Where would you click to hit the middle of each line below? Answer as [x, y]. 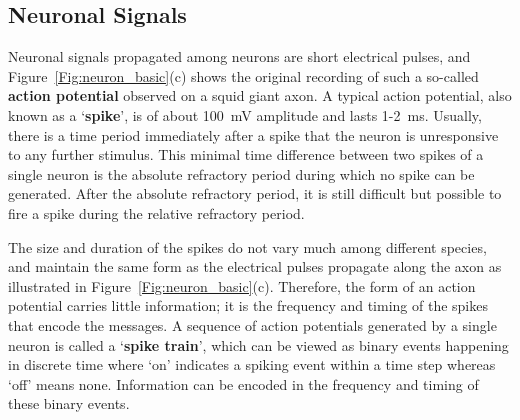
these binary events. [69, 403]
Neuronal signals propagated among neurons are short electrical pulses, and [239, 56]
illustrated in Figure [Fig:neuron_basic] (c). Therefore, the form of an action [242, 285]
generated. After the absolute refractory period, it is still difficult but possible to [255, 193]
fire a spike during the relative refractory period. [156, 212]
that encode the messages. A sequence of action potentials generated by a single [252, 324]
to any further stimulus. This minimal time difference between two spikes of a [246, 154]
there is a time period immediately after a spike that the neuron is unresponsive [253, 134]
